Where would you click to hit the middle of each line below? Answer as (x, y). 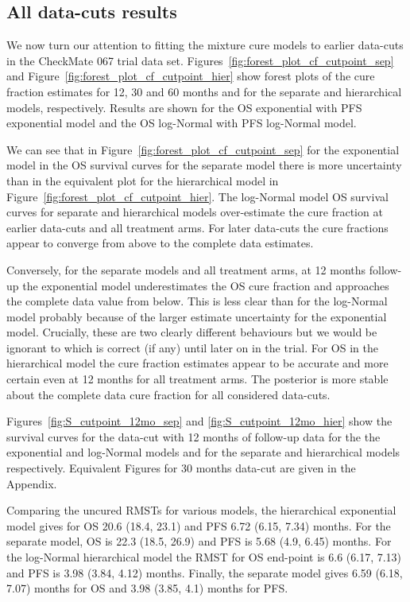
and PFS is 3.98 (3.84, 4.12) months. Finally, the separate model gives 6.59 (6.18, (205, 572)
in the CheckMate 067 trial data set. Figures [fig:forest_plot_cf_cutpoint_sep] (200, 60)
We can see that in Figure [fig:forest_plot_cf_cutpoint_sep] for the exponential (203, 149)
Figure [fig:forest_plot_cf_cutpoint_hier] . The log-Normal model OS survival (197, 196)
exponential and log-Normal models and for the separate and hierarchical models (203, 452)
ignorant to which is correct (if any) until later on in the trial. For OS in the (192, 347)
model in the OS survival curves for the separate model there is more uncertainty (204, 165)
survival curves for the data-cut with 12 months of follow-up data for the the (193, 436)
